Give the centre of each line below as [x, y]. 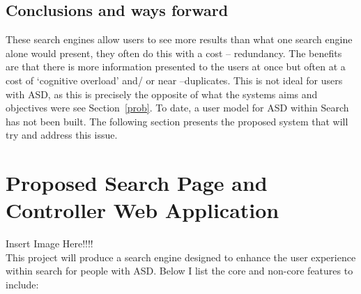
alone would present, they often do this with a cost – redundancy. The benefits [174, 53]
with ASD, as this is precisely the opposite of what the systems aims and [162, 94]
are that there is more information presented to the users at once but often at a [176, 67]
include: [22, 285]
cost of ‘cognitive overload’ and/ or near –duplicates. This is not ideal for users [174, 80]
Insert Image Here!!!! [49, 243]
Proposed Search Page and [137, 183]
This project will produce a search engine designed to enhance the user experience [181, 257]
